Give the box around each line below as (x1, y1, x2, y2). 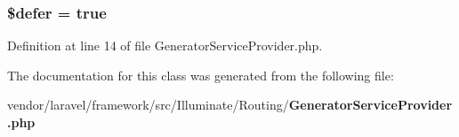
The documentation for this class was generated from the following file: (7, 65, 394, 84)
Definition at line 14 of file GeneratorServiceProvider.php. (7, 36, 323, 55)
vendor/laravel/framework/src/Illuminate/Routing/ (7, 95, 289, 114)
